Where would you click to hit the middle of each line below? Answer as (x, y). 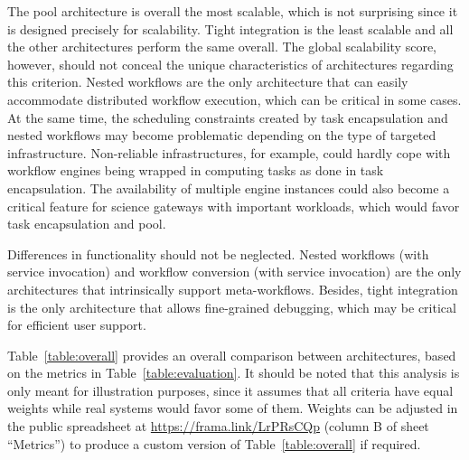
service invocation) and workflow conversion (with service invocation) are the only (234, 272)
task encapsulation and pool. (87, 224)
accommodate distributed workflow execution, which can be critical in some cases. (234, 99)
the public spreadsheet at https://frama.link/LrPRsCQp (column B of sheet (218, 426)
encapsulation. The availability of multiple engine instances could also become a (229, 188)
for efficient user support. (77, 325)
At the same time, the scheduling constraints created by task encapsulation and (228, 117)
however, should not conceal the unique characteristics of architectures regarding (230, 64)
